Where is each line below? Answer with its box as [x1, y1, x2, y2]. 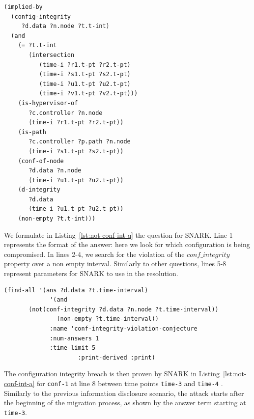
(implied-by [4, 3, 43, 10]
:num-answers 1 [50, 335, 99, 342]
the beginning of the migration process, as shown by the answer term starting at [4, 397, 246, 408]
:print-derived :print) [78, 354, 155, 361]
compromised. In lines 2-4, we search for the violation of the [4, 249, 185, 259]
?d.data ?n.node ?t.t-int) [21, 23, 110, 30]
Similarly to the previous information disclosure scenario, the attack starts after [4, 388, 244, 398]
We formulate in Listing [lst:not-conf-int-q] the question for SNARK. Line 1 [4, 229, 233, 240]
